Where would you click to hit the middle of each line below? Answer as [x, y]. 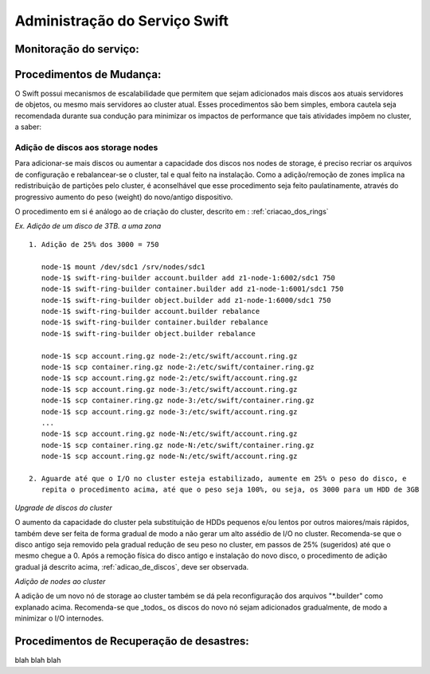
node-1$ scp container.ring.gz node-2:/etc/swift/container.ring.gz [178, 367]
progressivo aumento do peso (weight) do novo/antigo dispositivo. [124, 197]
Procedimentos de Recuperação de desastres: [132, 641]
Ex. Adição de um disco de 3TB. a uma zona [88, 226]
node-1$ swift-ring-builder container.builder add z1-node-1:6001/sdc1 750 [192, 289]
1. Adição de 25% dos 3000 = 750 [94, 244]
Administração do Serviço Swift [122, 21]
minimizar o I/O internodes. [59, 618]
